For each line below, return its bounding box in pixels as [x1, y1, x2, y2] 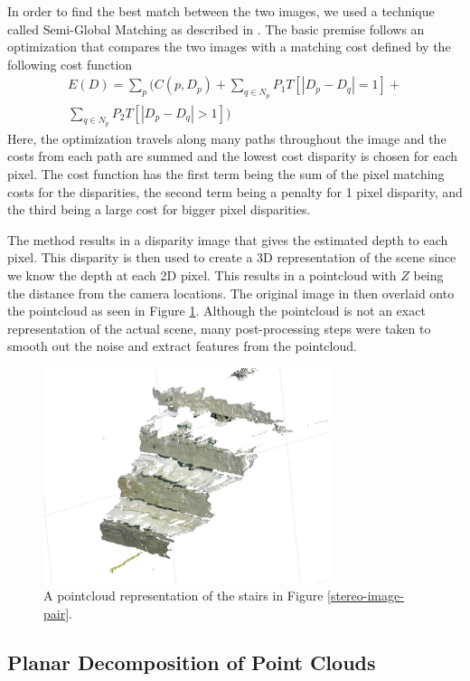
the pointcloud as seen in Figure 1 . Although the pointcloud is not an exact [7, 301, 426, 320]
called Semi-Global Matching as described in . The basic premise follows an [7, 19, 425, 38]
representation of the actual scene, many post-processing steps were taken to [7, 318, 431, 337]
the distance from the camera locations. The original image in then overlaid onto [7, 283, 455, 302]
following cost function [7, 54, 133, 73]
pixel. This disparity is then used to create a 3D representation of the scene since [7, 248, 456, 267]
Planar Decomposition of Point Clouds [7, 648, 376, 676]
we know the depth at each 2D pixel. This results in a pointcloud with [7, 266, 397, 284]
